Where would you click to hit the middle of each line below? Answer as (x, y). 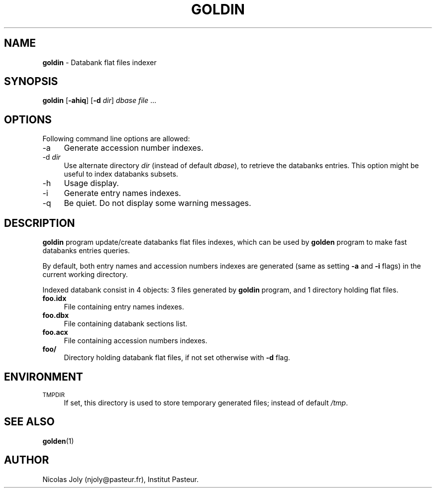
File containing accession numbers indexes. (136, 341)
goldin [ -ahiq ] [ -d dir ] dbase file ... (100, 100)
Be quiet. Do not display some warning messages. (158, 203)
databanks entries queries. (86, 251)
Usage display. (91, 183)
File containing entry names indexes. (124, 307)
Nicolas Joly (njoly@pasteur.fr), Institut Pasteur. (121, 479)
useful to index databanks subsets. (121, 174)
